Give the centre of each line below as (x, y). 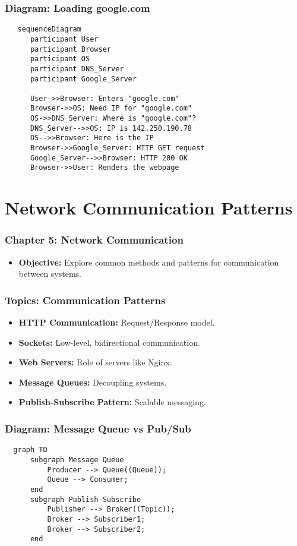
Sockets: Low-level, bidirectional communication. (109, 342)
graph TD (30, 450)
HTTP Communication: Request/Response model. (117, 322)
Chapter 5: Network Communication (94, 240)
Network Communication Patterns (149, 208)
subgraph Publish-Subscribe (86, 499)
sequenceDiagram (49, 29)
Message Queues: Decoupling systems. (93, 382)
